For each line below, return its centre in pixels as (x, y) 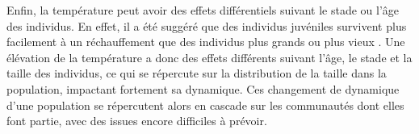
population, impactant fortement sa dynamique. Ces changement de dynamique (203, 88)
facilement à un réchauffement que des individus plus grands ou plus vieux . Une (206, 42)
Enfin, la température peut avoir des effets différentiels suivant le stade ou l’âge (203, 10)
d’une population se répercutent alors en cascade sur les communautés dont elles (205, 105)
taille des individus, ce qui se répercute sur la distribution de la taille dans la (197, 73)
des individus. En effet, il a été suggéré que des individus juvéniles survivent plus (207, 25)
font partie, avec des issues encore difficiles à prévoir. (137, 121)
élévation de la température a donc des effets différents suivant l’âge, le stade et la (209, 57)
